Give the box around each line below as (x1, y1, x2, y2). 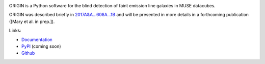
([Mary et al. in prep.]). (9, 19, 55, 24)
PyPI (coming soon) (21, 43, 61, 49)
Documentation (21, 37, 53, 43)
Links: (9, 27, 22, 34)
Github (21, 50, 35, 56)
